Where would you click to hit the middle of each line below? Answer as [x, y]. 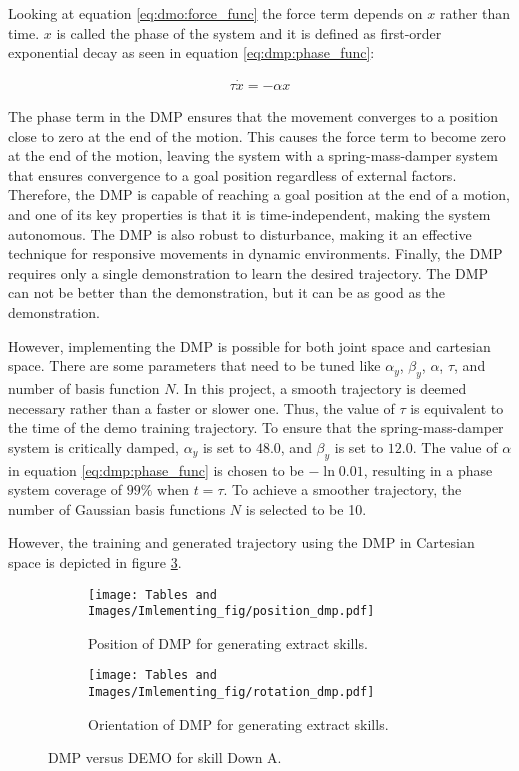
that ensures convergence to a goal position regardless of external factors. [232, 174]
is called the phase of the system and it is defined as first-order [249, 32]
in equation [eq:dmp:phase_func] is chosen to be [156, 469]
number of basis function [84, 387]
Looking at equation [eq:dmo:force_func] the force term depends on [215, 13]
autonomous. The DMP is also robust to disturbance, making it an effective [240, 233]
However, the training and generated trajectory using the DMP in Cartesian [241, 542]
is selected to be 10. [306, 508]
